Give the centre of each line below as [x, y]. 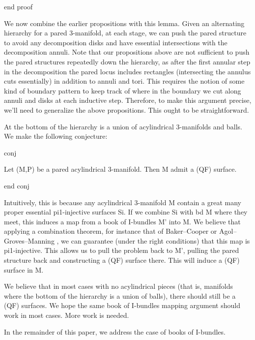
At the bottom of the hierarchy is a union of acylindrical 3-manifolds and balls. [123, 126]
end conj [17, 185]
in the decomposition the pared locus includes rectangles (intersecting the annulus [127, 71]
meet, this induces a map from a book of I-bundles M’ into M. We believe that [122, 221]
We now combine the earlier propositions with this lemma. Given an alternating [124, 23]
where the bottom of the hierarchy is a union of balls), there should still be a [120, 295]
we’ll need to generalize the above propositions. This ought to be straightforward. [127, 109]
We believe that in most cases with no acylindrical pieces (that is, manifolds [118, 286]
